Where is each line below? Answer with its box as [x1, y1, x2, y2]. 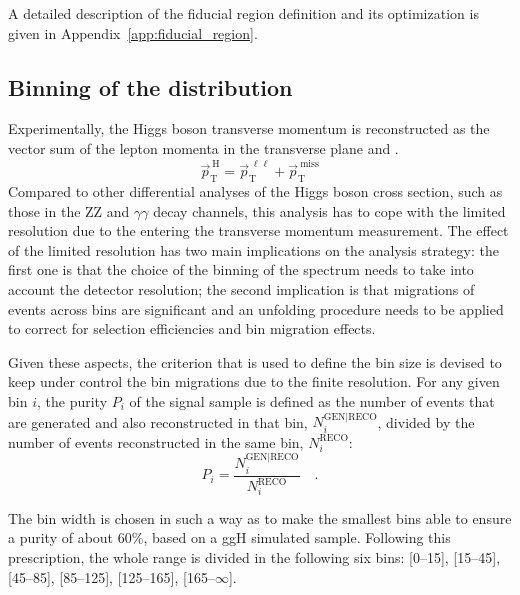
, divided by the [377, 411, 475, 432]
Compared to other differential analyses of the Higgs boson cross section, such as [8, 181, 503, 202]
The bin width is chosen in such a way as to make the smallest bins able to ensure [8, 507, 512, 528]
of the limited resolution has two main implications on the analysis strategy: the [8, 239, 499, 260]
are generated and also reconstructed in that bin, [8, 411, 308, 432]
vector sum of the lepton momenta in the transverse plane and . [8, 137, 399, 158]
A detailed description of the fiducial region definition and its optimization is [8, 3, 479, 23]
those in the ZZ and [8, 200, 130, 221]
